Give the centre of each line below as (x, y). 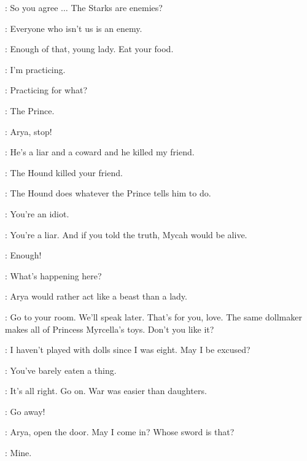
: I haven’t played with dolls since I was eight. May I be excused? (128, 350)
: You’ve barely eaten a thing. (61, 370)
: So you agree (32, 7)
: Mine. (18, 453)
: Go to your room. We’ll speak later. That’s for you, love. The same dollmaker (153, 316)
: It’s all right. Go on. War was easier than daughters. (106, 391)
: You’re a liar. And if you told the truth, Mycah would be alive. (126, 234)
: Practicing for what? (46, 90)
